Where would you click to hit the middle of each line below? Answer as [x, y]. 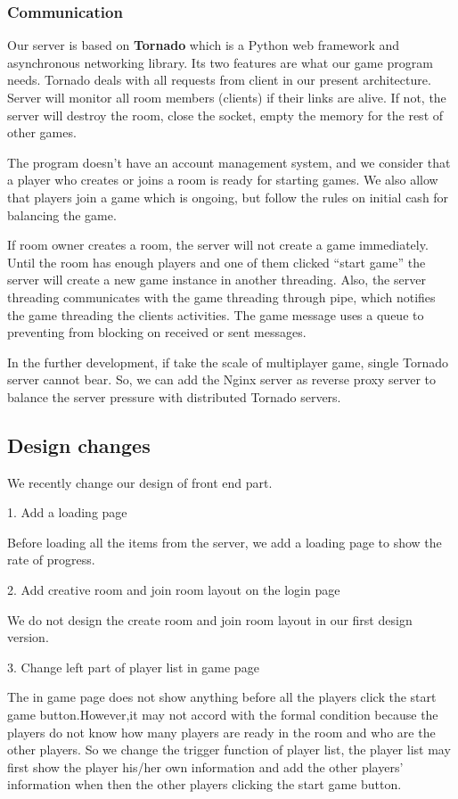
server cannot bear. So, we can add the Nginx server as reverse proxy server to [221, 379]
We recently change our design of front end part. [140, 482]
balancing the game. [62, 214]
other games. [42, 132]
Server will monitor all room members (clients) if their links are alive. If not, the [227, 97]
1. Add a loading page [67, 512]
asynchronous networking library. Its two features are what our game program [220, 62]
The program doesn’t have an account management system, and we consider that [229, 162]
